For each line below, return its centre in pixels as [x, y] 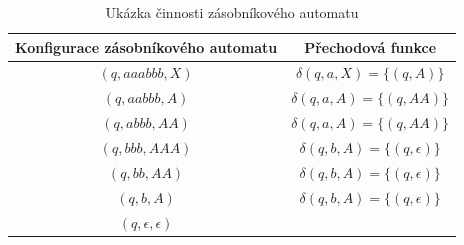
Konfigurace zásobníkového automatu [146, 46]
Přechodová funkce [370, 46]
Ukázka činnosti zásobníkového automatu [232, 12]
